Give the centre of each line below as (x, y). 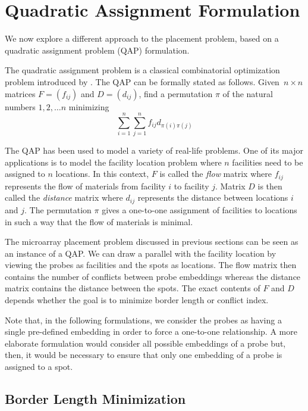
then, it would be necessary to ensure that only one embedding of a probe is (144, 355)
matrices (20, 93)
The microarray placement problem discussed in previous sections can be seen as (152, 242)
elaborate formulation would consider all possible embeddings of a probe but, (145, 343)
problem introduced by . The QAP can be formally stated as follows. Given (142, 81)
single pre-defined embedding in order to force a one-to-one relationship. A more (151, 331)
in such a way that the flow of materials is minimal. (99, 221)
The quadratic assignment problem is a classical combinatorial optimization (142, 70)
